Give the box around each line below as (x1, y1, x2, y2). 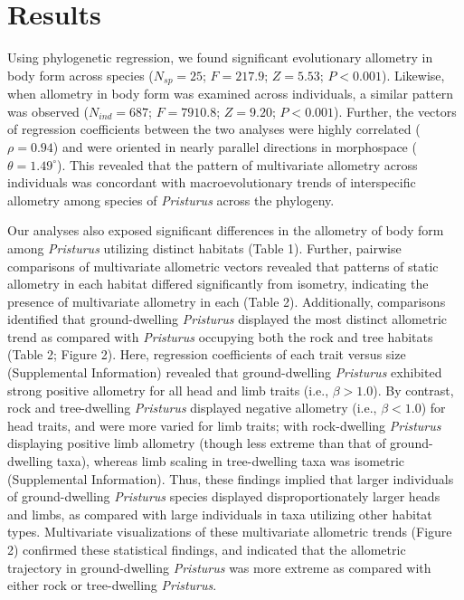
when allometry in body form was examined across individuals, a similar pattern (7, 84, 453, 103)
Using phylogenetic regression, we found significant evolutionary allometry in (7, 48, 433, 67)
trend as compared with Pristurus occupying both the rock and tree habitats (7, 327, 433, 346)
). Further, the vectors (334, 101, 457, 120)
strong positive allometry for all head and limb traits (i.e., (7, 380, 329, 399)
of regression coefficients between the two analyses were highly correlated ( (7, 119, 421, 138)
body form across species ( (7, 65, 154, 84)
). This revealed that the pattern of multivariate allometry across (56, 155, 418, 174)
